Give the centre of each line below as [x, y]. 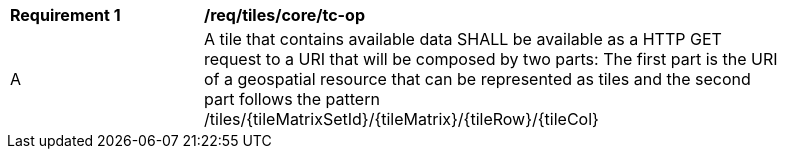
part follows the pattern [292, 99]
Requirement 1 [65, 15]
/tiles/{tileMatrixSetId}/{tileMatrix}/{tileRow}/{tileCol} [401, 119]
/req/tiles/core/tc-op [284, 15]
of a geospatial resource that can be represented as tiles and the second [477, 79]
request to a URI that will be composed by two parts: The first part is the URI [491, 59]
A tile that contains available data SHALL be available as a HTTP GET [463, 39]
